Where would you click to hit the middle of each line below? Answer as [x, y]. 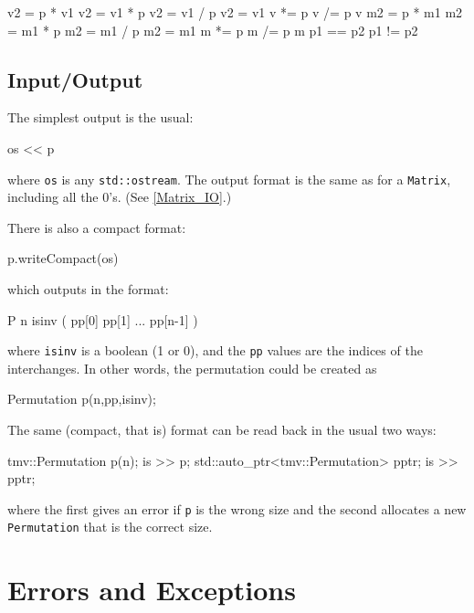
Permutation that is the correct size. [110, 527]
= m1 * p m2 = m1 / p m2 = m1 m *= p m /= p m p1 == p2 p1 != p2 [213, 30]
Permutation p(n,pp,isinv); [82, 399]
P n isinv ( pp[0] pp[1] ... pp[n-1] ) [103, 319]
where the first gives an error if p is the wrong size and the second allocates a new [237, 508]
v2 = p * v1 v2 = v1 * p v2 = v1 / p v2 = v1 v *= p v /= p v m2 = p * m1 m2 [235, 12]
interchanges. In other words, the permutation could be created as [192, 368]
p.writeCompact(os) [63, 258]
